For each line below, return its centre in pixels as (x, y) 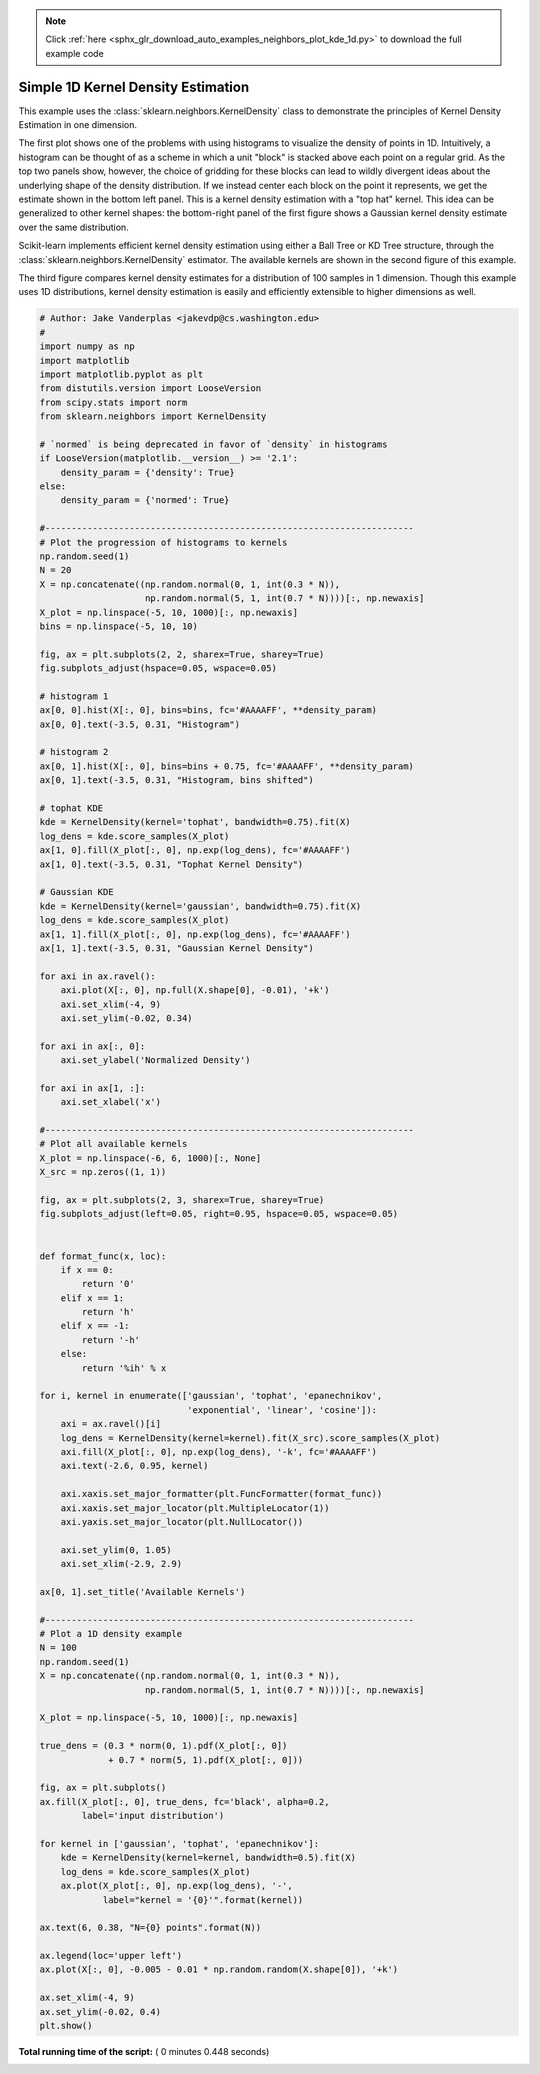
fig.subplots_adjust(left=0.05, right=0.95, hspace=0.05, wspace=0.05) (219, 1214)
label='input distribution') (153, 1816)
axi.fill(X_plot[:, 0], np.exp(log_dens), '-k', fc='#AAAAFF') (219, 1451)
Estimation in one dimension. (77, 125)
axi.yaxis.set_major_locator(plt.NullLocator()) (182, 1521)
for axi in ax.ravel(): (98, 976)
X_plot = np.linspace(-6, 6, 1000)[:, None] (150, 1158)
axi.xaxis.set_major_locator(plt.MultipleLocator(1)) (195, 1508)
